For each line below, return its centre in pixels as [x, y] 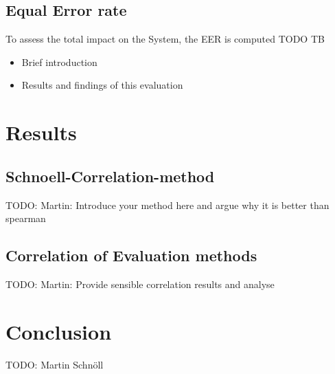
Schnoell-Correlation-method [110, 176]
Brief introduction [59, 62]
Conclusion [59, 331]
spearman [26, 218]
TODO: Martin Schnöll [55, 364]
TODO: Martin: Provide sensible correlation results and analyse [140, 284]
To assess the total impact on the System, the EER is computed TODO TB [165, 39]
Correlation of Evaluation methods [131, 255]
